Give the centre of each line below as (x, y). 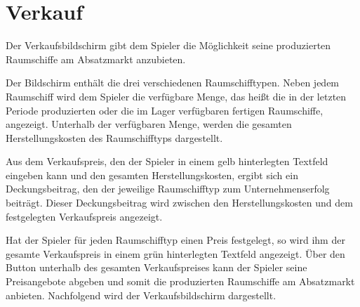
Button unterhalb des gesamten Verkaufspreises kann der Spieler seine (156, 267)
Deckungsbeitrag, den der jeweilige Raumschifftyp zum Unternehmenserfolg (168, 189)
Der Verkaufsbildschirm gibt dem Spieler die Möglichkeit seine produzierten (168, 45)
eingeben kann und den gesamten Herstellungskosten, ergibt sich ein (152, 175)
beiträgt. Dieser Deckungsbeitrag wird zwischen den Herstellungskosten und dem (179, 203)
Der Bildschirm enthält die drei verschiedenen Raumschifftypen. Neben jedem (173, 83)
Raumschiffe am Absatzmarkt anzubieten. (96, 59)
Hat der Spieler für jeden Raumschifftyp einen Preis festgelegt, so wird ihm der (175, 240)
